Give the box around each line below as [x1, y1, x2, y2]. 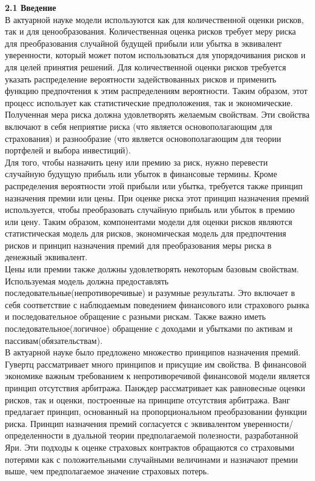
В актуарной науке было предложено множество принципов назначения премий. [5, 346, 301, 358]
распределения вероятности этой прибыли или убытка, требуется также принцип [5, 179, 303, 192]
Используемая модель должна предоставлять [5, 274, 169, 287]
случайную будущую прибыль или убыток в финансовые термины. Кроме [5, 167, 277, 180]
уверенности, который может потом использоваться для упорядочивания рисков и [5, 49, 306, 61]
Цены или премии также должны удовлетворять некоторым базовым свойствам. [5, 263, 299, 275]
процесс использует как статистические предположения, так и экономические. [5, 96, 293, 109]
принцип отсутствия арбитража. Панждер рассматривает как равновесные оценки [5, 382, 305, 394]
